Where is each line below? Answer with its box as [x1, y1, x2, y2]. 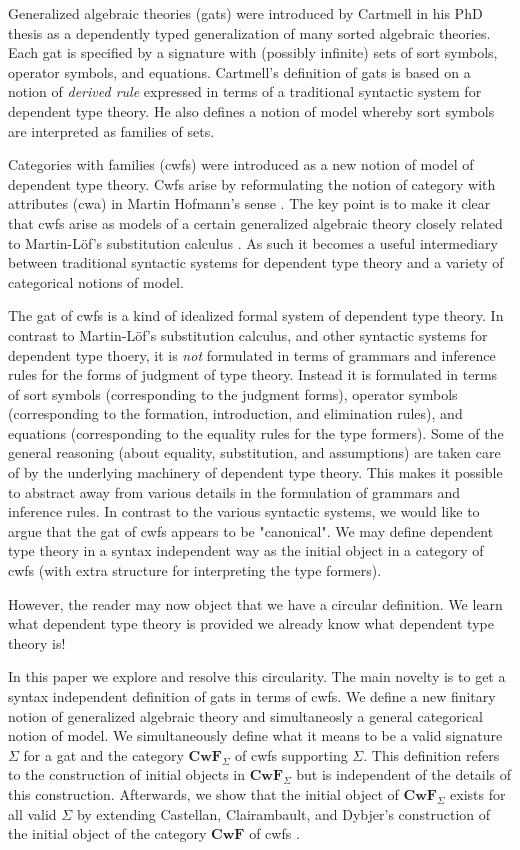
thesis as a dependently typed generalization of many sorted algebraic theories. [8, 22, 491, 43]
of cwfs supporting [235, 744, 348, 765]
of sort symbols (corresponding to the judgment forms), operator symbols [8, 383, 458, 404]
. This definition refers [363, 744, 500, 765]
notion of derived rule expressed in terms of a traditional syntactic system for [8, 81, 482, 102]
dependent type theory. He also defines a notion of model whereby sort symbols [8, 100, 495, 121]
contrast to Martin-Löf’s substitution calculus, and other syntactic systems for [8, 324, 488, 345]
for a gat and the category [23, 744, 184, 765]
